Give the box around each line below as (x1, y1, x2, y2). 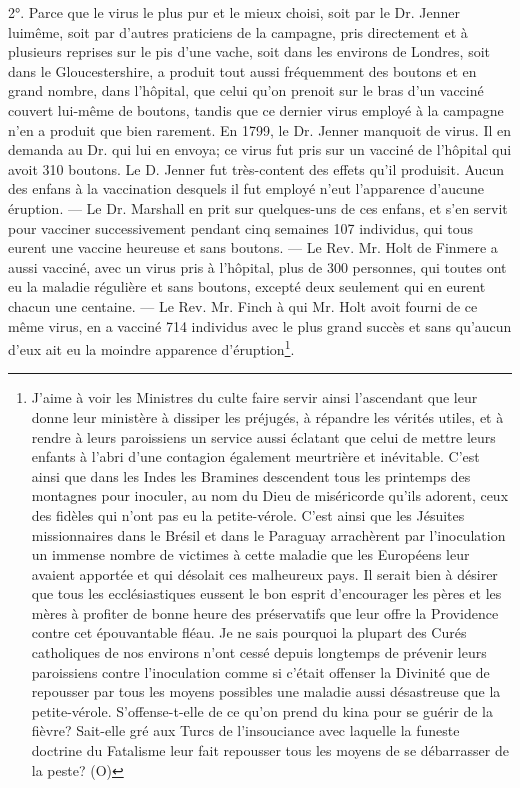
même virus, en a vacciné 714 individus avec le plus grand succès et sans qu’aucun (8, 315, 512, 336)
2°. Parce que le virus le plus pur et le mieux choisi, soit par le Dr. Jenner (8, 2, 461, 22)
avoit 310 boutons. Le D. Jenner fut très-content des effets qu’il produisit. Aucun (8, 158, 505, 179)
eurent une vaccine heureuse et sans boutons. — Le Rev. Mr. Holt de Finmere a (8, 237, 498, 258)
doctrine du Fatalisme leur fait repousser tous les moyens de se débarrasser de (31, 740, 509, 761)
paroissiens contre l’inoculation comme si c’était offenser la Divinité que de (31, 661, 490, 682)
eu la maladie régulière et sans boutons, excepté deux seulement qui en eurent (8, 276, 486, 297)
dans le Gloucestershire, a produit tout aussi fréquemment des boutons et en (8, 60, 477, 81)
